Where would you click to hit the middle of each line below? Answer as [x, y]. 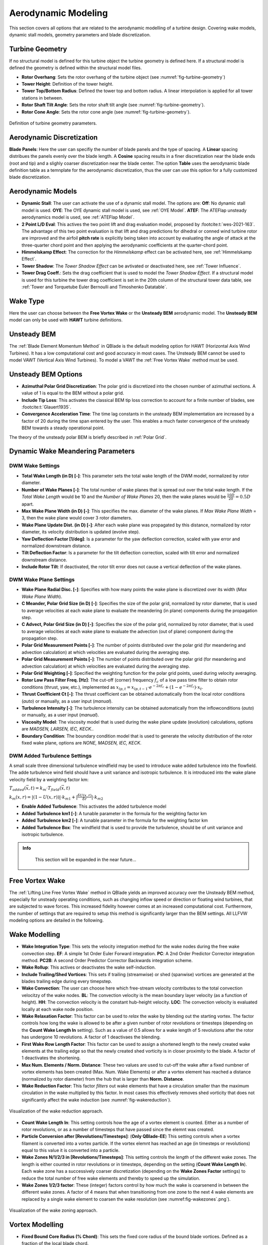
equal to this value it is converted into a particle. [71, 1150]
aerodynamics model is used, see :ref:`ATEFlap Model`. [78, 217]
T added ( [18, 789]
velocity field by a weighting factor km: [49, 779]
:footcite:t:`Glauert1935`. [46, 407]
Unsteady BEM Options [46, 374]
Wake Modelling [35, 934]
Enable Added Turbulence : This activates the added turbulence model [94, 806]
